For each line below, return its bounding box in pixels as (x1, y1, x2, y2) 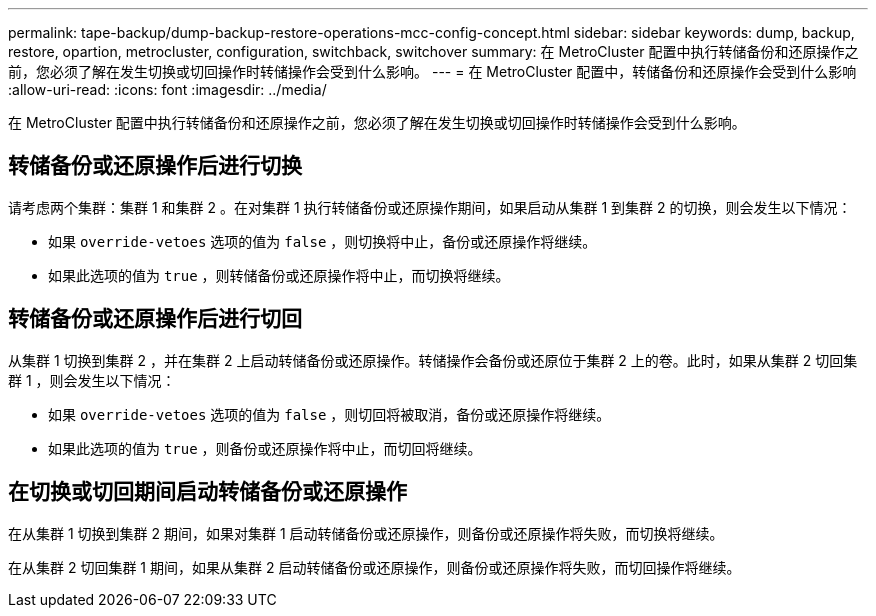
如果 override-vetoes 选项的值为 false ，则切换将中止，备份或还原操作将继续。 (48, 232, 597, 250)
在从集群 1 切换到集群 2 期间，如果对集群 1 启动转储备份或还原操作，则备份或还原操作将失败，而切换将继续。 (8, 524, 724, 542)
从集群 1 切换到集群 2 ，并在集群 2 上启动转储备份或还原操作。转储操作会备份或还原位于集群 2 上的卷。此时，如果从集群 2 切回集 (8, 351, 858, 369)
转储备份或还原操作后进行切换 (8, 153, 302, 179)
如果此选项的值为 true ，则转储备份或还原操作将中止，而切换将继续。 (48, 266, 510, 284)
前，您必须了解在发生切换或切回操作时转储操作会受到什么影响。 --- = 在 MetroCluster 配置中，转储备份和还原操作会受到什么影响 (8, 63, 857, 80)
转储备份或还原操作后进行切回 (8, 306, 302, 332)
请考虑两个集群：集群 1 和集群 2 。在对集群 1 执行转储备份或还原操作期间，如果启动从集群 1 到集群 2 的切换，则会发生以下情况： (8, 198, 852, 216)
